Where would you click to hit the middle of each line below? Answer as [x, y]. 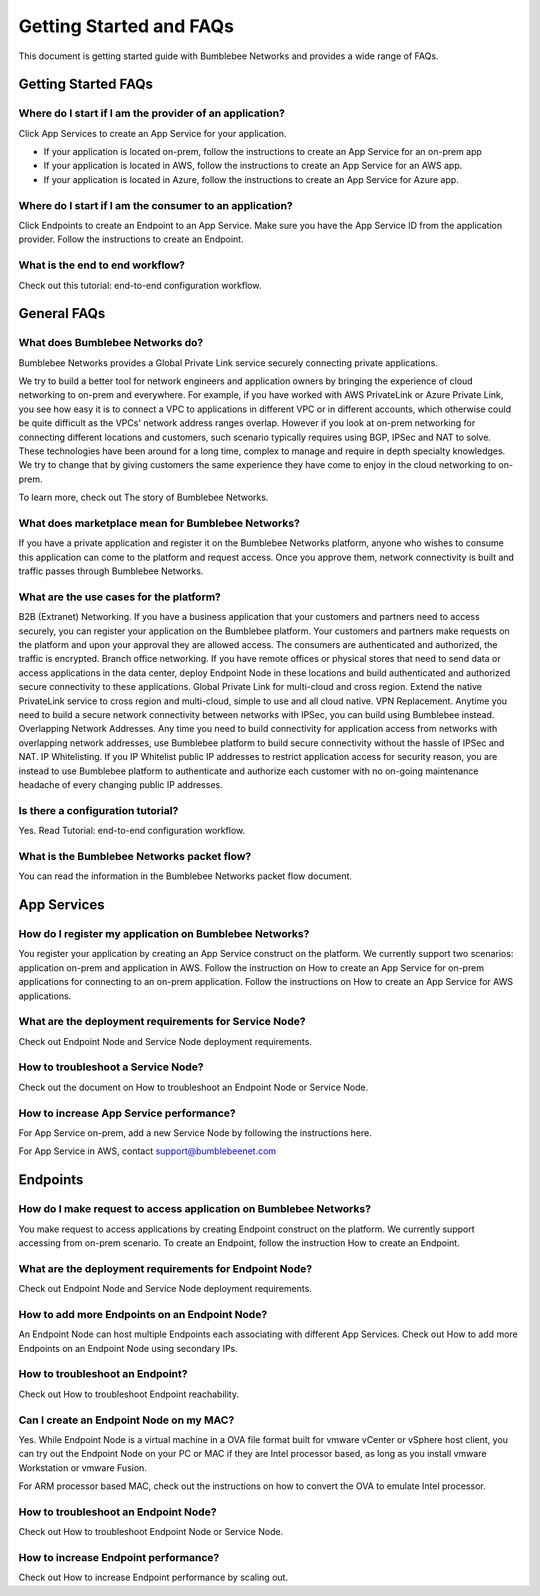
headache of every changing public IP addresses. [121, 784]
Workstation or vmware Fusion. [82, 1467]
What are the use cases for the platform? [120, 597]
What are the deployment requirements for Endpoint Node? [165, 1268]
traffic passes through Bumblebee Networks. [111, 571]
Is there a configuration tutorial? [98, 810]
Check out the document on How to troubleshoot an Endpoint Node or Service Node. [193, 1087]
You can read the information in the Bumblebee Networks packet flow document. [185, 876]
